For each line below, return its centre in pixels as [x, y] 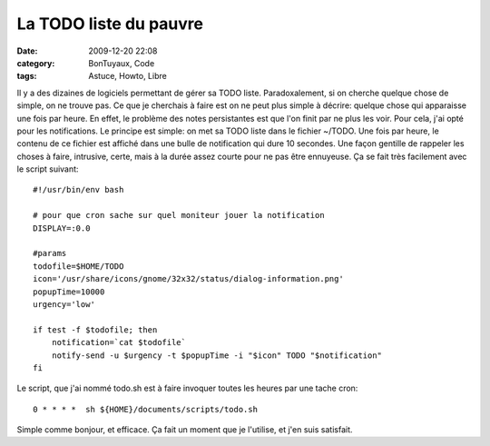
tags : [27, 76]
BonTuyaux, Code [122, 63]
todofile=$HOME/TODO [78, 266]
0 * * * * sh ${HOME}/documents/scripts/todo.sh [146, 409]
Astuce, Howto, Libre [127, 76]
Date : [27, 51]
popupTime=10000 [69, 292]
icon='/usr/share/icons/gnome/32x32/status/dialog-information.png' [188, 279]
